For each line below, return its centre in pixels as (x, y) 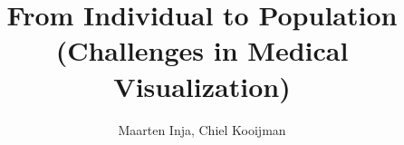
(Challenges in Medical (202, 50)
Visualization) (202, 86)
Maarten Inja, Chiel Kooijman (202, 129)
